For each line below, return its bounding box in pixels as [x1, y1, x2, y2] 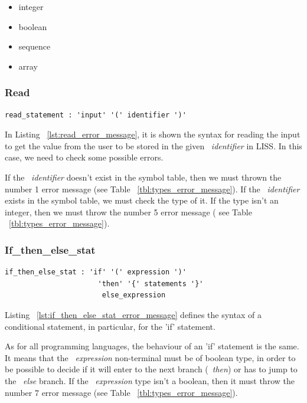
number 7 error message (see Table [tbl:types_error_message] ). [5, 386, 238, 398]
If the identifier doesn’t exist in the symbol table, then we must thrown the [5, 171, 282, 183]
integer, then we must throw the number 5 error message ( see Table [5, 205, 252, 218]
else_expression [102, 291, 166, 300]
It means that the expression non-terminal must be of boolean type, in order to [5, 351, 296, 363]
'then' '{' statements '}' [97, 279, 204, 288]
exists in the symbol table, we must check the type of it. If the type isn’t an [5, 194, 279, 207]
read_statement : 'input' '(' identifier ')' [5, 110, 187, 119]
